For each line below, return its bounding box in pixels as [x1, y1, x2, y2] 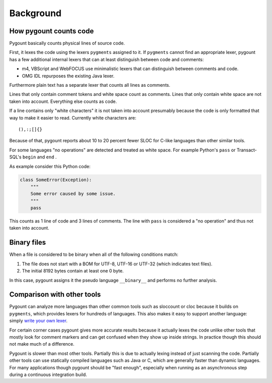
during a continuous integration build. [9, 371, 88, 377]
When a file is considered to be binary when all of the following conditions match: [9, 251, 179, 257]
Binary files [9, 238, 46, 247]
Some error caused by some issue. [30, 191, 116, 197]
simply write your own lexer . [9, 318, 68, 324]
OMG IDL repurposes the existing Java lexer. [22, 73, 115, 79]
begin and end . [22, 154, 57, 160]
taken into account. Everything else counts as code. [9, 98, 117, 104]
